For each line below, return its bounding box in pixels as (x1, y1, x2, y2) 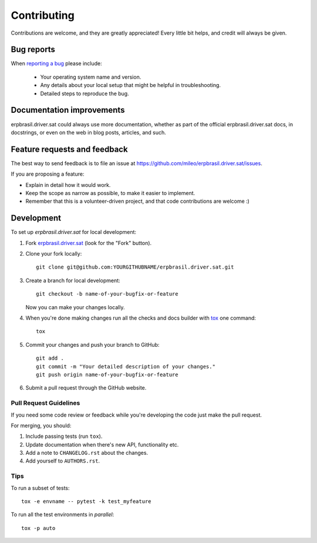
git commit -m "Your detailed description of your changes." (36, 363, 215, 370)
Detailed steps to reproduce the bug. (40, 90, 129, 97)
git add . (36, 355, 64, 361)
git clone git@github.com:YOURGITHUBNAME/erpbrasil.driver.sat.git (36, 264, 234, 270)
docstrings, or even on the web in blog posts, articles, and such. (11, 129, 167, 136)
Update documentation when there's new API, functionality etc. (25, 441, 179, 448)
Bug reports (11, 45, 56, 55)
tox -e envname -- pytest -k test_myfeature (21, 498, 152, 505)
